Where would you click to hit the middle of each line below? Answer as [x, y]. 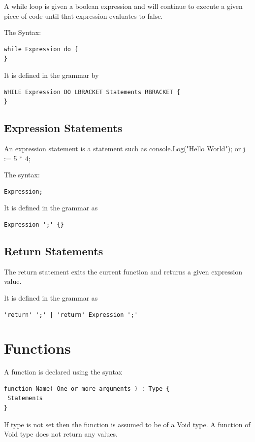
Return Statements [54, 251]
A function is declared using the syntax [63, 372]
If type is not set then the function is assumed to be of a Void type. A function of [127, 424]
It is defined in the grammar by [51, 75]
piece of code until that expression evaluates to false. [83, 16]
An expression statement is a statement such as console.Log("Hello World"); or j [125, 148]
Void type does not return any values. [61, 434]
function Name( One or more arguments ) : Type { [87, 389]
